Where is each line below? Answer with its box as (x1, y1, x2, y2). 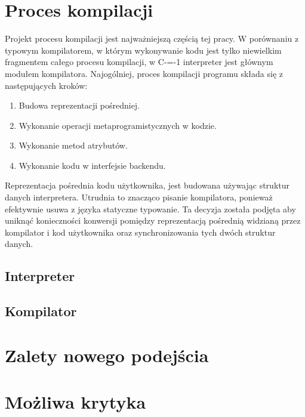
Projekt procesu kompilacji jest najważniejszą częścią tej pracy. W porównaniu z (5, 32, 299, 45)
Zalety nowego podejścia (5, 342, 209, 367)
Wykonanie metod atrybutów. (19, 139, 128, 152)
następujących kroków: (5, 79, 88, 91)
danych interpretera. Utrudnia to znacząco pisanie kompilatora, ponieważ (5, 191, 273, 203)
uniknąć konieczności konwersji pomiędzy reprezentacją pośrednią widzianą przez (5, 214, 301, 227)
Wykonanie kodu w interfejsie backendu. (19, 159, 166, 171)
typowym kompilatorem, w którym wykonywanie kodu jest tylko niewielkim (5, 44, 282, 56)
